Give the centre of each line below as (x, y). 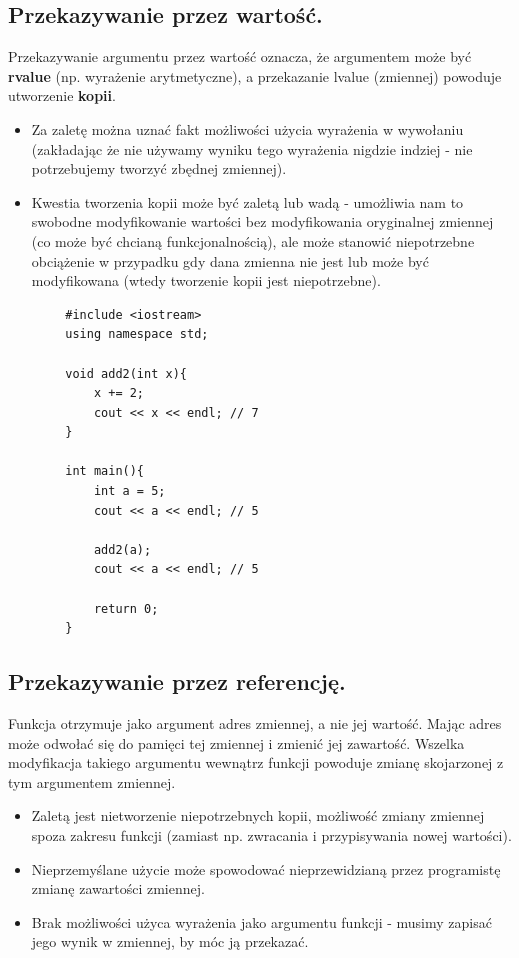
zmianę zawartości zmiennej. (118, 888)
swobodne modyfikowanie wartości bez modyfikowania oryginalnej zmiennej (262, 221)
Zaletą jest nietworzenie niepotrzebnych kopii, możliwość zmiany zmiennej (258, 815)
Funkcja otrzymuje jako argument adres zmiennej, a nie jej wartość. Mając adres (255, 723)
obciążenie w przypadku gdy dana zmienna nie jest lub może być (230, 260)
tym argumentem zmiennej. (92, 781)
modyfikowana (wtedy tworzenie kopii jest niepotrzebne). (206, 280)
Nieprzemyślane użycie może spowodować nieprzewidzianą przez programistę (266, 868)
